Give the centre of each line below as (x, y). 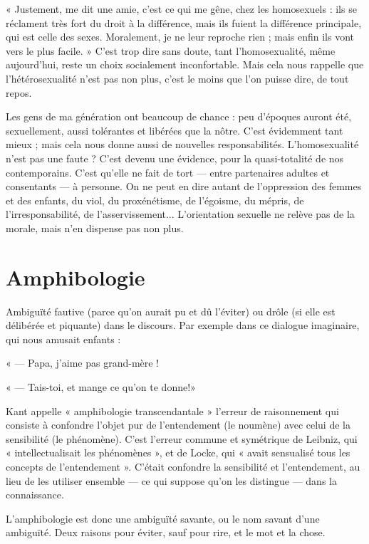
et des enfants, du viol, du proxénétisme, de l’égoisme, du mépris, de (155, 200)
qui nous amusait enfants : (63, 339)
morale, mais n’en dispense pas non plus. (95, 227)
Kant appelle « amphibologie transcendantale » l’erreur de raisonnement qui (172, 410)
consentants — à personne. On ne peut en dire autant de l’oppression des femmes (184, 186)
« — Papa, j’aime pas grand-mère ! (83, 363)
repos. (19, 92)
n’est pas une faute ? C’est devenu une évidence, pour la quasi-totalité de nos (175, 158)
